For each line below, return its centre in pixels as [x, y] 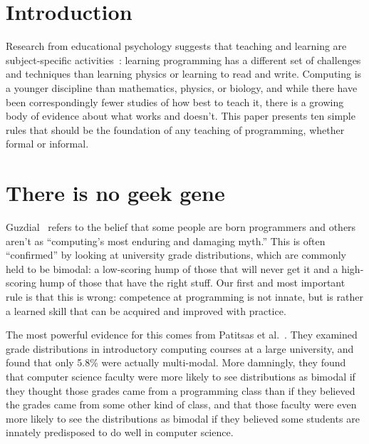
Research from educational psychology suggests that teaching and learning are [176, 46]
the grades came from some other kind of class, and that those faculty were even [181, 404]
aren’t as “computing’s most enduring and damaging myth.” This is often [166, 241]
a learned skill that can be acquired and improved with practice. [146, 310]
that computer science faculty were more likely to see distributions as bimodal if [181, 376]
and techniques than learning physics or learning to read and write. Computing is [184, 74]
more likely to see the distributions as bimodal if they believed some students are [183, 418]
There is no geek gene [115, 193]
